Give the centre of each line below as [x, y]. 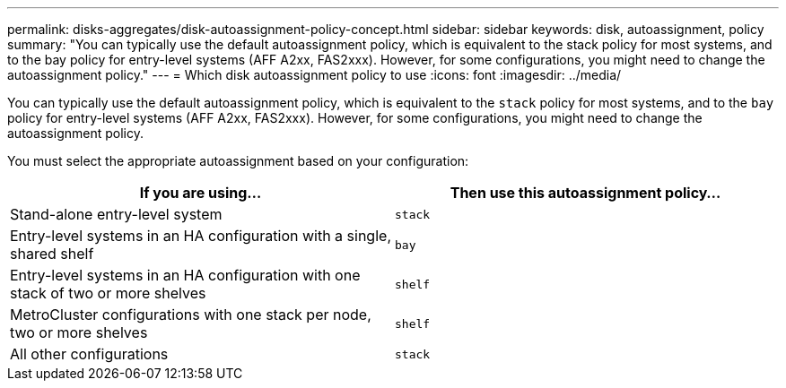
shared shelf [52, 254]
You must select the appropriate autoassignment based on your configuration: [238, 161]
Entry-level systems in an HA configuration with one [185, 275]
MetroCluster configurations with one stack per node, [191, 315]
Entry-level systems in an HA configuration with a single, [201, 236]
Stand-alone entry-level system [116, 214]
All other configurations [89, 354]
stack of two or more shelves [108, 293]
